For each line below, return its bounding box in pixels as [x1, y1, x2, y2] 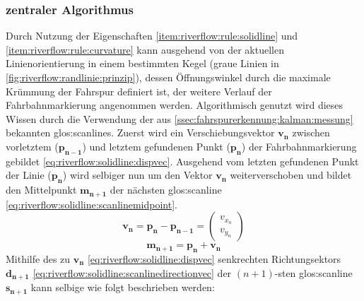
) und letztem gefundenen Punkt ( [82, 138, 230, 153]
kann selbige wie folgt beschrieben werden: [30, 280, 215, 295]
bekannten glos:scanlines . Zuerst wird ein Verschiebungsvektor [6, 125, 275, 140]
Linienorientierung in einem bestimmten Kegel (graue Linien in [6, 56, 279, 71]
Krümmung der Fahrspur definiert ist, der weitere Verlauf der [6, 83, 272, 98]
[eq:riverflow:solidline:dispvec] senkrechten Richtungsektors [87, 252, 341, 266]
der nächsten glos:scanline [110, 182, 222, 197]
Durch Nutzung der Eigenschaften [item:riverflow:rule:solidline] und [6, 28, 298, 43]
